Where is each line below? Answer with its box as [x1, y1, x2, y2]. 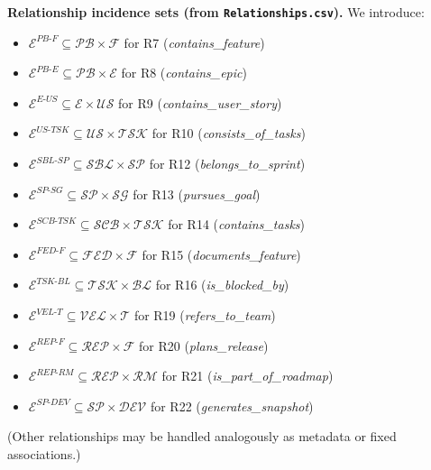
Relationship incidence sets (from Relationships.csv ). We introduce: [7, 3, 425, 21]
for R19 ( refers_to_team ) [133, 306, 276, 324]
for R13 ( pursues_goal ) [133, 184, 261, 203]
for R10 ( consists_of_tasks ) [151, 124, 306, 143]
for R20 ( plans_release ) [138, 336, 269, 355]
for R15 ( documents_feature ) [142, 244, 301, 263]
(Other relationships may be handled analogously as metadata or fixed [7, 427, 397, 446]
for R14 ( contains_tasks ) [168, 215, 306, 234]
